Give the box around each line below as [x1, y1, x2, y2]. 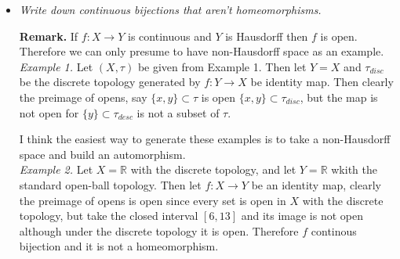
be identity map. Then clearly [250, 74, 394, 90]
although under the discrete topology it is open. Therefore [19, 222, 299, 239]
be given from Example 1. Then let [137, 58, 307, 74]
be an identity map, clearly [251, 176, 381, 192]
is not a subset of [136, 104, 220, 121]
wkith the [331, 161, 377, 178]
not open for [19, 104, 79, 121]
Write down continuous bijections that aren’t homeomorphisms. [19, 2, 322, 17]
